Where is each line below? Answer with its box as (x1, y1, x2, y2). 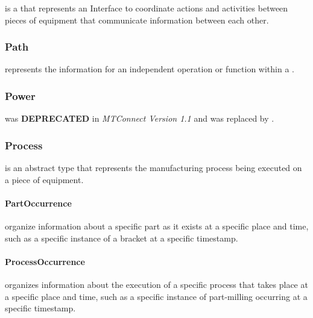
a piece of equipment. (5, 173, 84, 185)
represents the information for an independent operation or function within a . (5, 63, 294, 75)
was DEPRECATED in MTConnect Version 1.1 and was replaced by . (5, 112, 274, 125)
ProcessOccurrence (5, 255, 85, 267)
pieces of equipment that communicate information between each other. (5, 13, 269, 26)
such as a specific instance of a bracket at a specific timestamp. (5, 231, 238, 244)
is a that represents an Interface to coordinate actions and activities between (5, 2, 288, 14)
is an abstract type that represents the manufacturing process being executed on (5, 161, 302, 174)
